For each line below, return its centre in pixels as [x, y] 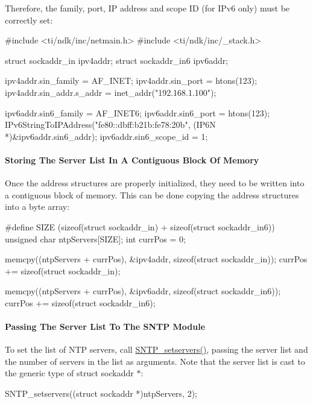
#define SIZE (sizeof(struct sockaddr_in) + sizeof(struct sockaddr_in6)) [140, 226]
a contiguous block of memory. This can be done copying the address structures [152, 194]
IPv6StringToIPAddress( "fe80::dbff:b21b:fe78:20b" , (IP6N [110, 125]
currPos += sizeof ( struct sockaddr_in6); [80, 302]
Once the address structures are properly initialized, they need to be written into [155, 183]
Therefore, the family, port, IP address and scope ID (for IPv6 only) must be [147, 8]
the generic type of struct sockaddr [69, 373]
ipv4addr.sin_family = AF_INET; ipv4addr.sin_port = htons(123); [131, 80]
